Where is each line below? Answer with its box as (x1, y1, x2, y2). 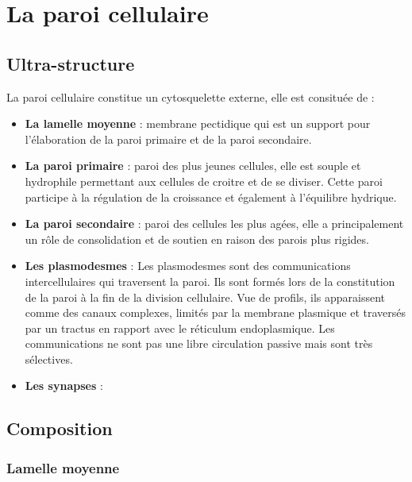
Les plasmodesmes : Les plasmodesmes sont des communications (25, 257, 351, 274)
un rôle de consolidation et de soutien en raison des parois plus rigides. (25, 230, 369, 247)
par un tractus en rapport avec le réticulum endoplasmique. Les (25, 319, 335, 336)
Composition (6, 416, 113, 441)
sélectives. (25, 350, 73, 367)
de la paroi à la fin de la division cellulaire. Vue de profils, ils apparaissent (25, 288, 386, 305)
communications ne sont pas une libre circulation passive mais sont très (25, 335, 373, 352)
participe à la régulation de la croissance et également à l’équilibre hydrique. (25, 188, 397, 205)
